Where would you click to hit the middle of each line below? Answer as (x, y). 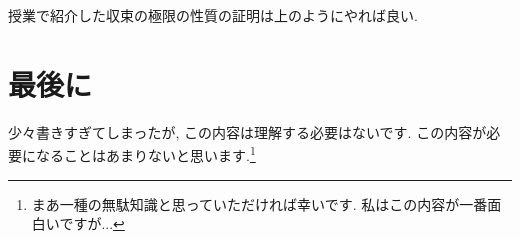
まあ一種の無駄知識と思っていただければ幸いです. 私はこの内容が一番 (259, 203)
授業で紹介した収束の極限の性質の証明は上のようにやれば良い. (213, 15)
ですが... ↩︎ (92, 223)
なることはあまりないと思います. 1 (145, 153)
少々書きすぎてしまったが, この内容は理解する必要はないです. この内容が (247, 131)
